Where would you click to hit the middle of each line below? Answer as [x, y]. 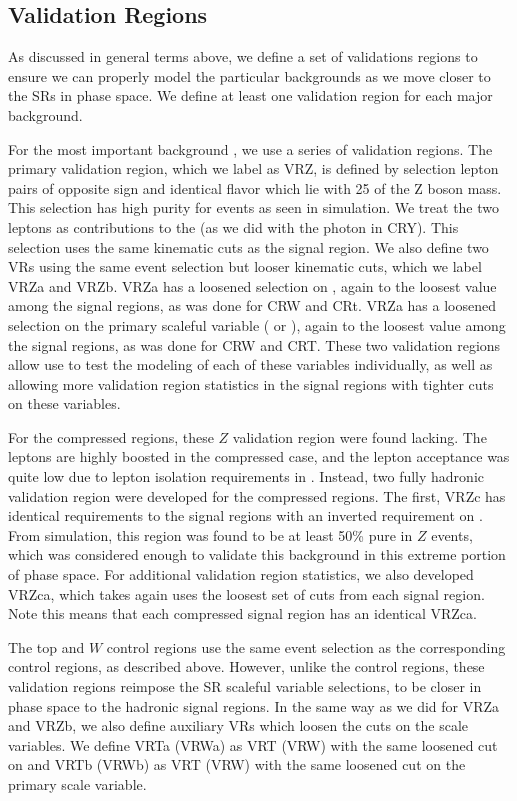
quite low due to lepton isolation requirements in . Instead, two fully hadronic [246, 476]
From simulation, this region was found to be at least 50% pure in [210, 534]
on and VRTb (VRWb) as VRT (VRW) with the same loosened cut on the [237, 764]
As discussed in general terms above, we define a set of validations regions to [243, 56]
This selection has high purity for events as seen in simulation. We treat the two [254, 207]
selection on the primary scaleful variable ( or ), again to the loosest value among [257, 324]
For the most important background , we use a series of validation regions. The [250, 148]
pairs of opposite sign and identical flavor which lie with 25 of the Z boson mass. [255, 187]
